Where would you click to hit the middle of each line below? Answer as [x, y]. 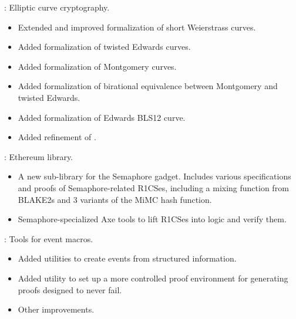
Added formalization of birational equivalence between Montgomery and [148, 86]
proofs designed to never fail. [70, 289]
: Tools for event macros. [49, 238]
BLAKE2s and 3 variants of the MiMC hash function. [115, 199]
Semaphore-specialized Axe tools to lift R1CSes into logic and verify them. [152, 219]
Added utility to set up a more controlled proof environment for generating [153, 278]
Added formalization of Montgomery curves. [97, 66]
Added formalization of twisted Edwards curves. [104, 47]
